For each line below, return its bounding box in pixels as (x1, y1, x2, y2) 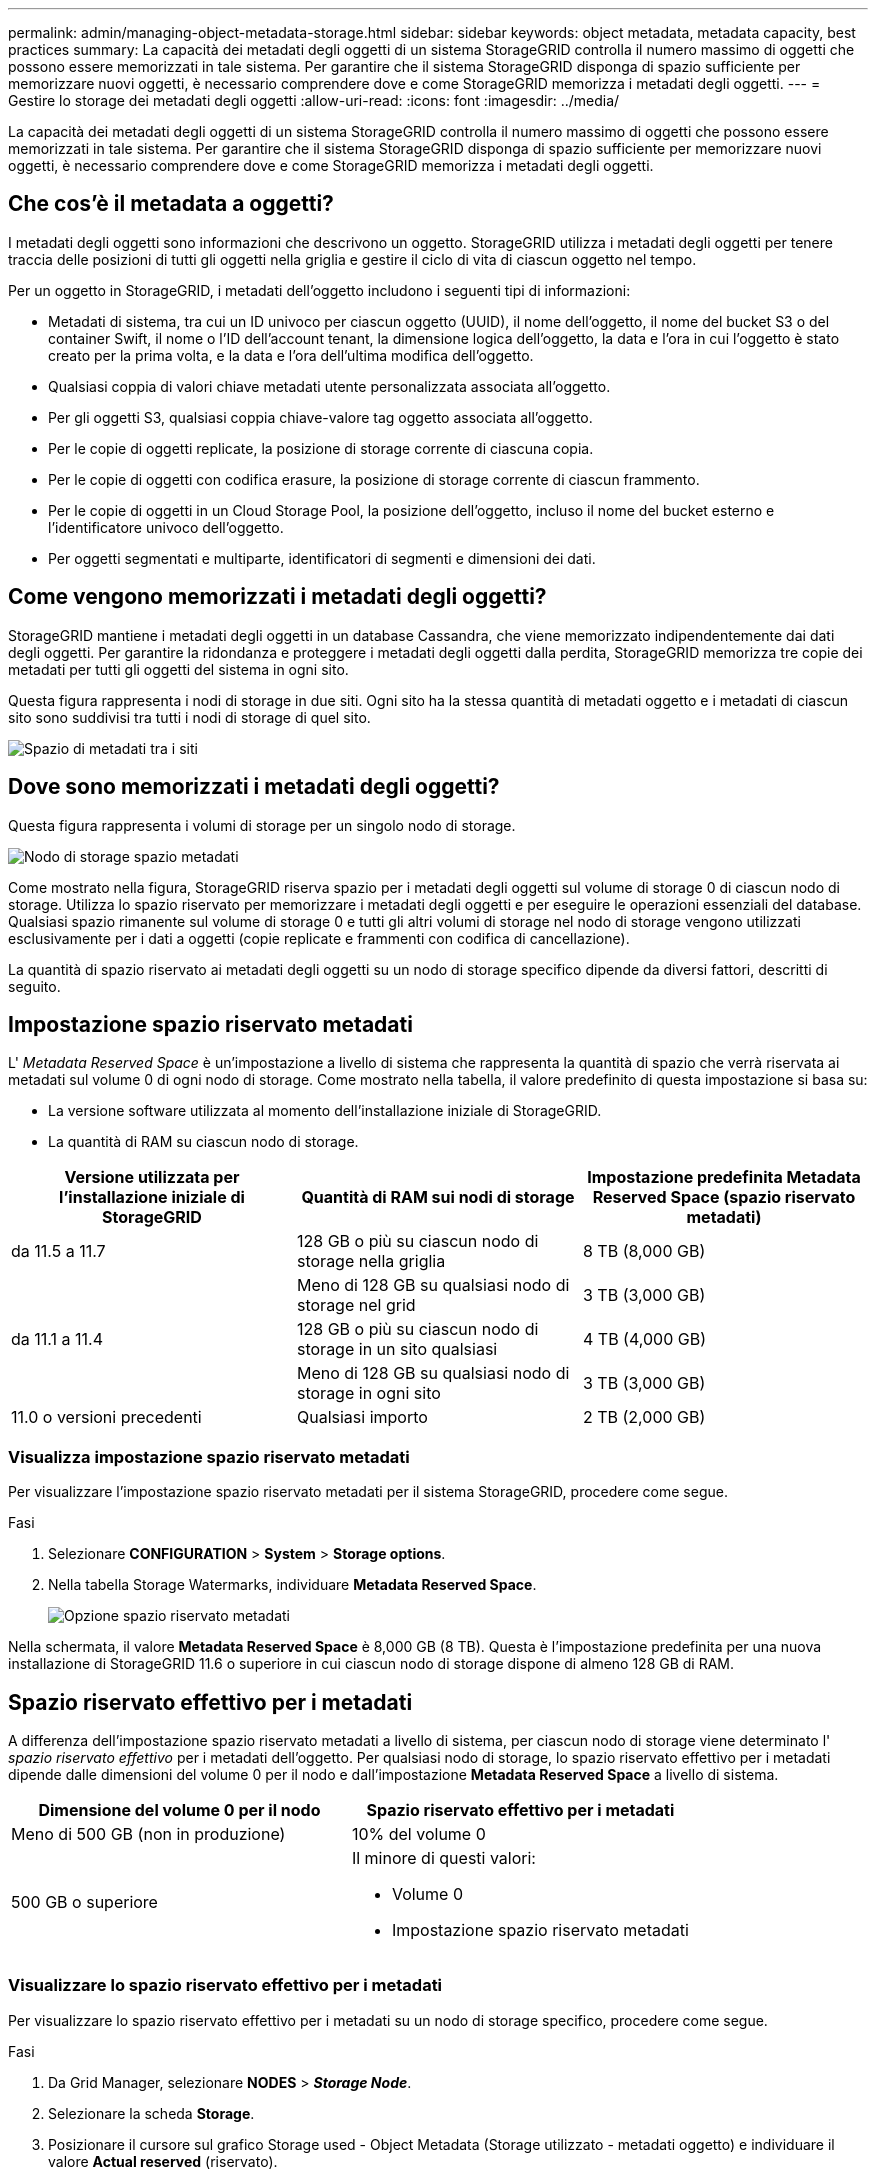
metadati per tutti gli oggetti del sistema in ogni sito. (8, 660, 349, 678)
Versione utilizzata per (64, 1167, 240, 1188)
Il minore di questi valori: (351, 1847, 536, 1868)
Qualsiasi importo (296, 1407, 428, 1428)
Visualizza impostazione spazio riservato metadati (8, 1446, 410, 1467)
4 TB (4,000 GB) (582, 1329, 706, 1350)
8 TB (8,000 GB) (582, 1241, 706, 1262)
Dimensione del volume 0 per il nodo (38, 1799, 321, 1820)
